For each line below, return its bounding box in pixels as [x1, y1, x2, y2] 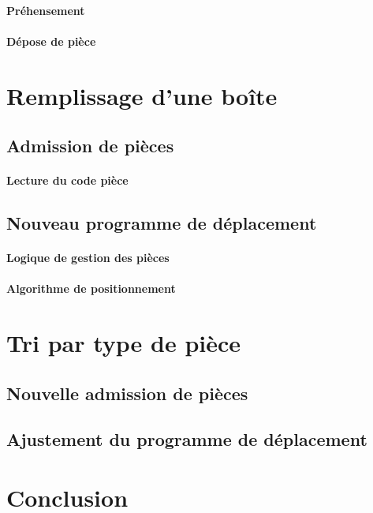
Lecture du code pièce [6, 172, 129, 189]
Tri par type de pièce [6, 327, 241, 359]
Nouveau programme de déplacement [6, 211, 317, 235]
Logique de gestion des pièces [6, 249, 170, 266]
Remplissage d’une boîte [6, 79, 278, 111]
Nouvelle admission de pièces [6, 380, 248, 405]
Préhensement [6, 2, 85, 18]
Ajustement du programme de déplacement [6, 427, 367, 451]
